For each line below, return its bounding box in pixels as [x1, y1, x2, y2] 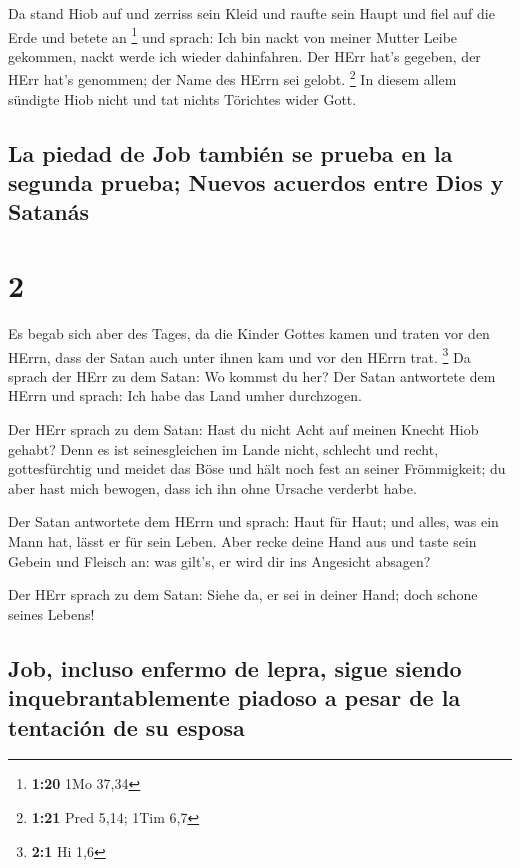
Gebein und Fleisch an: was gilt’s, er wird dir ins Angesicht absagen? [8, 550, 431, 571]
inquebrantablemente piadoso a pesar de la [8, 682, 461, 713]
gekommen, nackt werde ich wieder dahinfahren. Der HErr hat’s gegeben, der [8, 45, 481, 66]
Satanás [8, 196, 89, 227]
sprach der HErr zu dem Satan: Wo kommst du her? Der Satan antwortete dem [8, 365, 496, 386]
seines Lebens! [8, 603, 95, 624]
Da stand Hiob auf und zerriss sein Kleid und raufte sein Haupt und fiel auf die [8, 3, 495, 23]
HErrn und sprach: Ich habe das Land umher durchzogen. [8, 385, 362, 406]
